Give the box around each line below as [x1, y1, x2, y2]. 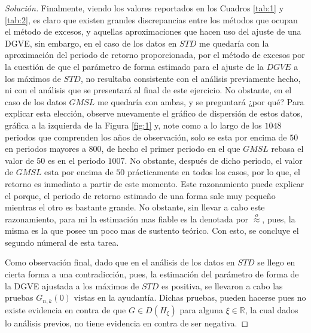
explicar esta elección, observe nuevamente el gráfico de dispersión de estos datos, [5, 107, 303, 120]
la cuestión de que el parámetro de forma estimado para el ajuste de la [5, 60, 264, 72]
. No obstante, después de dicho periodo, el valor [124, 154, 303, 166]
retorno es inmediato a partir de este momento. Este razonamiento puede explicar [5, 177, 304, 190]
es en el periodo [47, 154, 105, 166]
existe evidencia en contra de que [5, 303, 126, 316]
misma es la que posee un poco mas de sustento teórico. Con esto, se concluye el [5, 224, 299, 237]
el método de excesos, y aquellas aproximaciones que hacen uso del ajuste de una [5, 25, 301, 38]
